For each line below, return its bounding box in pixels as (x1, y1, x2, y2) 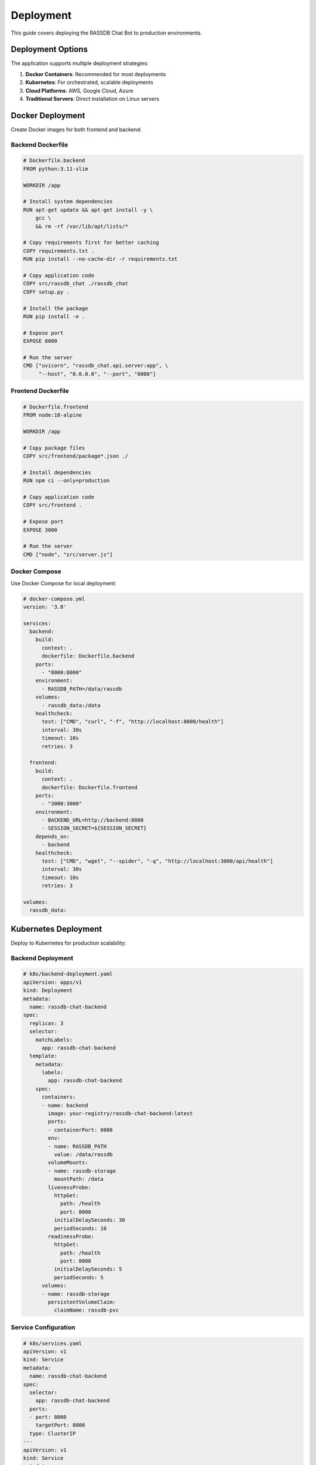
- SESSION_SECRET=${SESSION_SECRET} (42, 825, 147, 832)
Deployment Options (11, 45, 88, 54)
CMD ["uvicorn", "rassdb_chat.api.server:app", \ (23, 362, 169, 369)
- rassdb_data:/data (42, 702, 101, 708)
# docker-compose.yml (23, 595, 85, 602)
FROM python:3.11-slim (23, 165, 88, 172)
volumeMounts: (47, 1159, 88, 1166)
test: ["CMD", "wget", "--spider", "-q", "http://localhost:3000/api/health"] (42, 858, 273, 864)
